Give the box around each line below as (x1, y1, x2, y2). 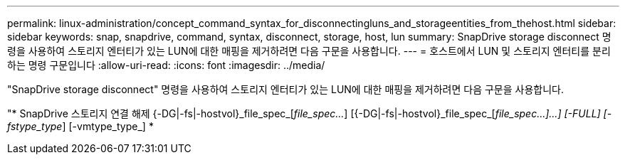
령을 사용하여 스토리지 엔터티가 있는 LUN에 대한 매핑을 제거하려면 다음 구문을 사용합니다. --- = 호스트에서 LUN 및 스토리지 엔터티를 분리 (7, 45, 611, 57)
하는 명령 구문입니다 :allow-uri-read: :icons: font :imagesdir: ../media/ (7, 59, 325, 71)
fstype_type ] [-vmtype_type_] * (7, 120, 154, 132)
